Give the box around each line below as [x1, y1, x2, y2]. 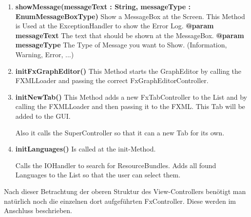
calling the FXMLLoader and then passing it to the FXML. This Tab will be [15, 101, 245, 111]
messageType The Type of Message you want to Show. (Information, [15, 40, 227, 50]
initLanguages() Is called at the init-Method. [15, 144, 156, 154]
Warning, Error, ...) [15, 49, 74, 59]
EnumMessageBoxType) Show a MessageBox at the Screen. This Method [15, 11, 245, 21]
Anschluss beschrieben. [4, 205, 72, 216]
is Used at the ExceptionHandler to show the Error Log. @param [15, 21, 214, 31]
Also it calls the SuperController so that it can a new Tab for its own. [15, 127, 225, 137]
